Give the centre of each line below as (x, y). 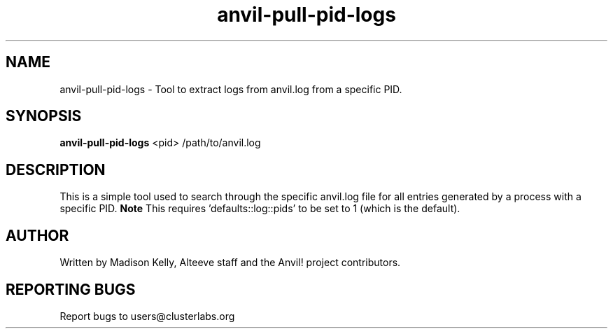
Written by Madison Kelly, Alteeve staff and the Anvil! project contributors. (230, 263)
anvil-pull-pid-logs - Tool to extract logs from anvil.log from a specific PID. (231, 89)
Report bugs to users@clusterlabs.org (147, 316)
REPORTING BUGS (71, 289)
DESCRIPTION (56, 169)
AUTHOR (37, 235)
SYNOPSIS (44, 116)
